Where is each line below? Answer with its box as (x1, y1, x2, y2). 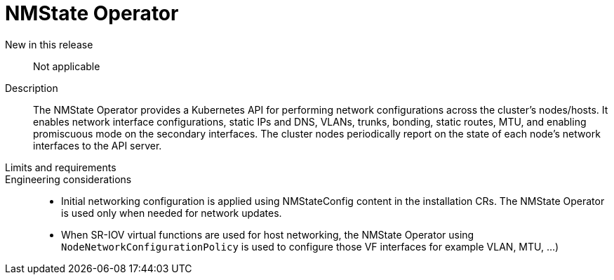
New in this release (5, 38, 93, 51)
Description (5, 81, 58, 94)
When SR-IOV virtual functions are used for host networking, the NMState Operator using (61, 228, 474, 241)
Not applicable (33, 60, 100, 72)
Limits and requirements (5, 161, 116, 173)
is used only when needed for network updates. (61, 206, 282, 219)
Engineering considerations (5, 173, 132, 185)
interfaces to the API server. (33, 139, 162, 152)
